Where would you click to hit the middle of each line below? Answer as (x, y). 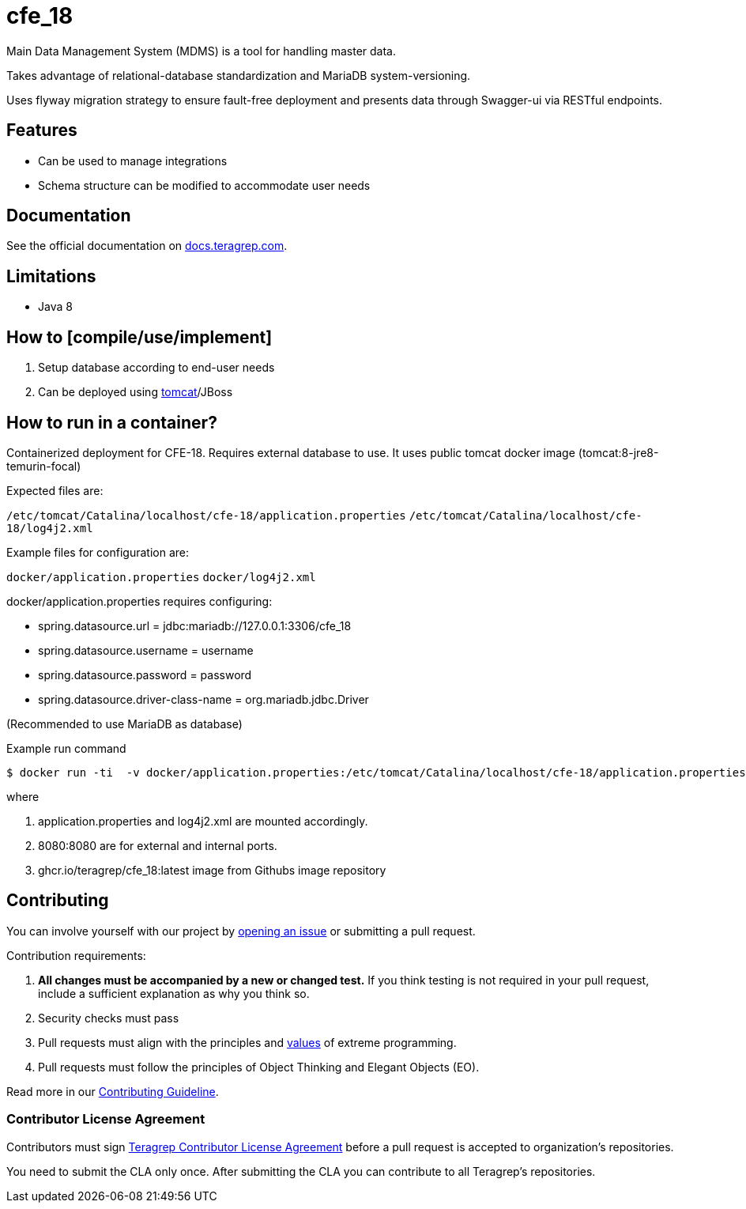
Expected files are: (55, 490)
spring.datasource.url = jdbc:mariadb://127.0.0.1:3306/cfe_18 (195, 625)
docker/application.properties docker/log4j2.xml (161, 577)
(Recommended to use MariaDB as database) (124, 724)
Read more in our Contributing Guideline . (113, 1091)
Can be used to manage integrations (133, 161)
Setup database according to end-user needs (156, 368)
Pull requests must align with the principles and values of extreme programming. (247, 1042)
